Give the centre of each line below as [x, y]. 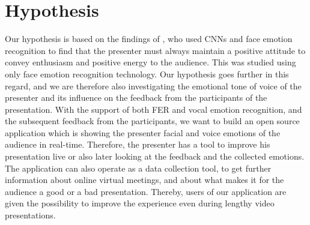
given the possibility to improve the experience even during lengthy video [140, 203]
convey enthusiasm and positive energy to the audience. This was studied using [150, 62]
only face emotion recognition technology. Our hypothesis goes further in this [147, 73]
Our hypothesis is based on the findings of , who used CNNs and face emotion [149, 39]
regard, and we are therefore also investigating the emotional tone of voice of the [153, 85]
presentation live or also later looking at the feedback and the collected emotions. [155, 156]
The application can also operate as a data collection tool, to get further [138, 168]
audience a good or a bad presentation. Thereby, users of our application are [146, 191]
